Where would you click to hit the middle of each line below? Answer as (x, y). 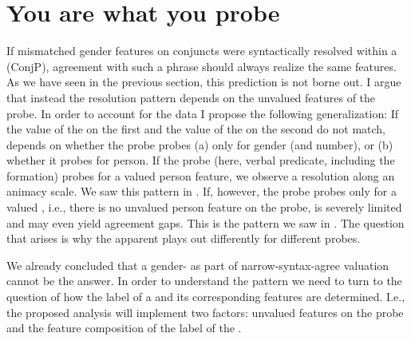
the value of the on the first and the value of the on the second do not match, (196, 129)
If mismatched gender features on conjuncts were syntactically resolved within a (202, 51)
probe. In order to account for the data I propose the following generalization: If (203, 113)
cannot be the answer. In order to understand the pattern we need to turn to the (204, 281)
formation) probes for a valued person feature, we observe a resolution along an (201, 175)
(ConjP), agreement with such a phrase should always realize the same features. (202, 66)
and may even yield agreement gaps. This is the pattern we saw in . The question (205, 222)
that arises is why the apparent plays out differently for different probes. (184, 238)
